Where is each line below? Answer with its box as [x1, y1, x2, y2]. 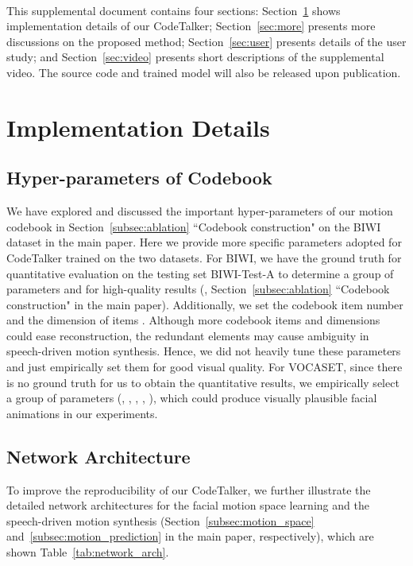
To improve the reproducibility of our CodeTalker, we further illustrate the [6, 481, 371, 498]
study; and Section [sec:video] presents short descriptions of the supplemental [6, 48, 384, 65]
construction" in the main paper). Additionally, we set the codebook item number [6, 296, 403, 312]
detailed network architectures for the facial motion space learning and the [6, 497, 369, 514]
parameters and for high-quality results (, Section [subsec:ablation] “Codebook [6, 281, 390, 297]
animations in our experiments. [6, 405, 158, 421]
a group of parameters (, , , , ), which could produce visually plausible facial [6, 390, 377, 406]
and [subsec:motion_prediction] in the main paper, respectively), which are [6, 528, 374, 545]
